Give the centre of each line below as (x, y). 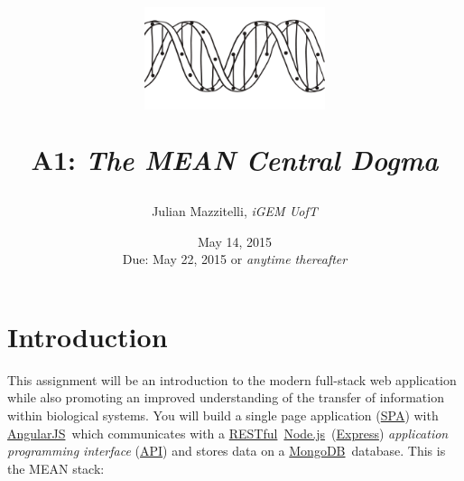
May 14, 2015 (235, 241)
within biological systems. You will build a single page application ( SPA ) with (223, 415)
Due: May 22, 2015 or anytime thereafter (235, 259)
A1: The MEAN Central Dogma (235, 159)
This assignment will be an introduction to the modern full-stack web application (232, 379)
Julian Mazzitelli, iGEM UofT (235, 211)
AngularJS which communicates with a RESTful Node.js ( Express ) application (228, 433)
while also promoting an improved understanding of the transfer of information (226, 397)
